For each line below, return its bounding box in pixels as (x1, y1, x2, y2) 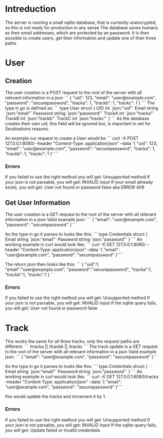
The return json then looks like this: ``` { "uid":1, (5, 262, 100, 267)
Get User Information (5, 198, 71, 207)
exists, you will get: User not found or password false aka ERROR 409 (5, 184, 145, 190)
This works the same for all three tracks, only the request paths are (5, 339, 140, 344)
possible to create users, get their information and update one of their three (5, 35, 157, 41)
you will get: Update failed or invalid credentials (5, 427, 101, 433)
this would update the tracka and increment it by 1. (5, 394, 106, 400)
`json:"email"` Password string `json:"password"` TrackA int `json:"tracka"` (5, 110, 155, 116)
